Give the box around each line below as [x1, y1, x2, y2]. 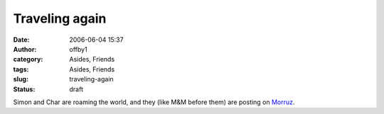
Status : [13, 85, 36, 93]
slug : [13, 75, 28, 84]
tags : [13, 64, 29, 74]
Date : [13, 35, 30, 44]
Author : [13, 45, 37, 53]
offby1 [69, 45, 88, 53]
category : [13, 55, 43, 64]
